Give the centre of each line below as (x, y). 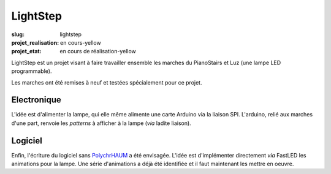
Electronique (36, 100)
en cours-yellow (81, 42)
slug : (18, 34)
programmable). (32, 71)
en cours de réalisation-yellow (98, 51)
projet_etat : (27, 51)
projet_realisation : (35, 42)
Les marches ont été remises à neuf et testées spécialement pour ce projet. (107, 82)
